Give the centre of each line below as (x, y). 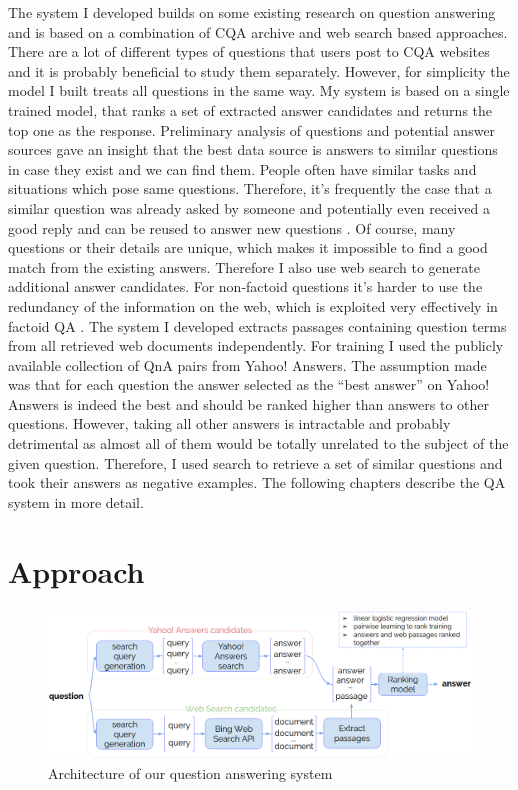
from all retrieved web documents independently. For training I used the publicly (256, 345)
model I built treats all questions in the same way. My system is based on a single (259, 90)
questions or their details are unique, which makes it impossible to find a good (248, 247)
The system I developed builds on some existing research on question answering (252, 12)
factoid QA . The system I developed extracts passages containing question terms (257, 325)
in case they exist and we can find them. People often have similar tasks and (242, 168)
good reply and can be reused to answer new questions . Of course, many (232, 227)
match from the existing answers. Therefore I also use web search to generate (244, 266)
